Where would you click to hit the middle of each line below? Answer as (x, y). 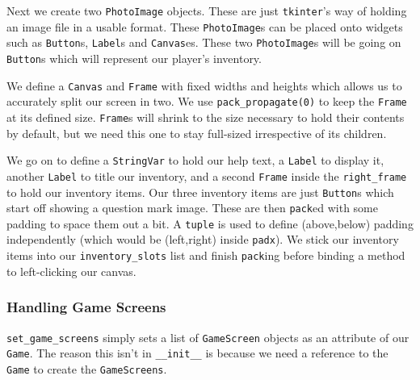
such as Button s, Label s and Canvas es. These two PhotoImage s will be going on (204, 42)
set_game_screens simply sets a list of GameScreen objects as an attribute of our (208, 337)
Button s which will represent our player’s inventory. (134, 58)
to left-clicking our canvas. (71, 271)
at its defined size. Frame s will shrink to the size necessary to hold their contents (206, 117)
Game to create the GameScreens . (87, 368)
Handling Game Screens (86, 307)
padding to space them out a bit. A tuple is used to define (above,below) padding (210, 223)
